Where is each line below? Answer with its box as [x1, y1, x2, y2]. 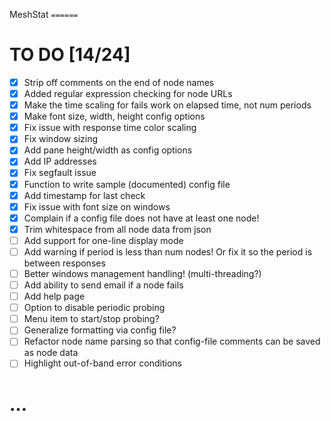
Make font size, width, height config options [23, 110, 206, 123]
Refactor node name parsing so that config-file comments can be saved [23, 335, 321, 348]
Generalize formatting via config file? [23, 324, 177, 336]
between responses [23, 257, 106, 269]
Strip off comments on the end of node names [23, 76, 215, 88]
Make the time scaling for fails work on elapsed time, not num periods [23, 99, 312, 111]
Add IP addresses [23, 155, 97, 168]
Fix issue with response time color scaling [23, 122, 197, 134]
